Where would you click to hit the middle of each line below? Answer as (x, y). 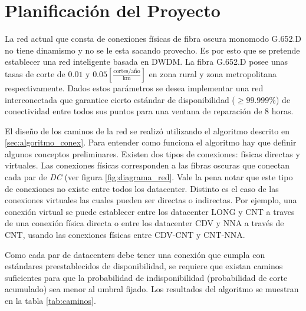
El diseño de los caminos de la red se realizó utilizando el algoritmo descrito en (147, 130)
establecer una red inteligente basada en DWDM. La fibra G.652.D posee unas (147, 62)
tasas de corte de (35, 73)
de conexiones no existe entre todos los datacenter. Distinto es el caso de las (142, 188)
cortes (121, 71)
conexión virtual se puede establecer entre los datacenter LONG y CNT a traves (150, 211)
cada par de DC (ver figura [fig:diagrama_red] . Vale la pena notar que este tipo (149, 177)
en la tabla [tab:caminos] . (50, 300)
